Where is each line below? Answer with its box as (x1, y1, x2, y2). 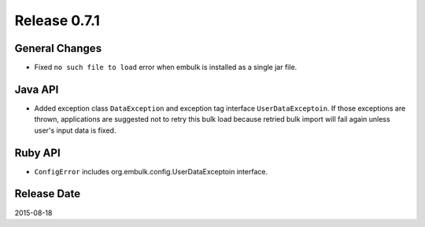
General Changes (14, 42, 102, 55)
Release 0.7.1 (14, 12, 100, 29)
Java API (14, 82, 59, 96)
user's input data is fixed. (34, 126, 116, 135)
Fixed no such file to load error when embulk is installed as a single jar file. (34, 63, 297, 72)
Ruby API (14, 146, 61, 159)
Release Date (14, 187, 81, 200)
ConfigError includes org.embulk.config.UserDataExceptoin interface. (34, 167, 268, 176)
